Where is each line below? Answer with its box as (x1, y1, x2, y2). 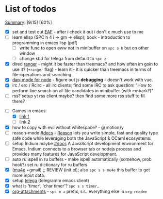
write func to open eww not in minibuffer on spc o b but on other (19, 45, 149, 51)
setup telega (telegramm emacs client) (12, 177, 90, 183)
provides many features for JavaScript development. (12, 151, 117, 157)
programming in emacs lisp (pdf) (12, 40, 78, 46)
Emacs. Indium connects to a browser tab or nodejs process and (12, 146, 141, 151)
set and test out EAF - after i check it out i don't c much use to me (12, 29, 144, 34)
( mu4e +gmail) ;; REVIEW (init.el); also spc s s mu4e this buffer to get (12, 166, 150, 173)
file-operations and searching (12, 72, 72, 78)
